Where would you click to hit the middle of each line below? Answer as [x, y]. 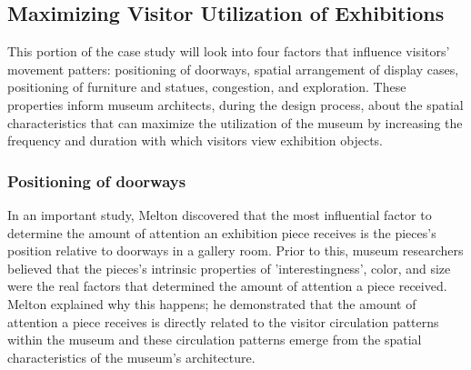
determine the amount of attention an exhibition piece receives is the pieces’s [222, 232]
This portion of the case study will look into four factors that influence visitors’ [229, 51]
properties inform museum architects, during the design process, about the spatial [235, 104]
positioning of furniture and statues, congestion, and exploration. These [207, 87]
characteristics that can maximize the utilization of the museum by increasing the [235, 122]
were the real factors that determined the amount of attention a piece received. [227, 286]
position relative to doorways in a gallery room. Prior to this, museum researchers [235, 250]
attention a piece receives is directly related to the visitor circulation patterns [223, 321]
